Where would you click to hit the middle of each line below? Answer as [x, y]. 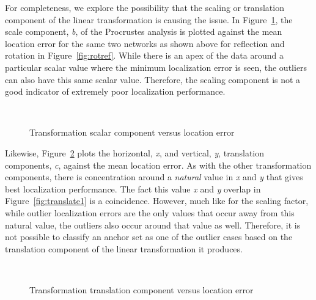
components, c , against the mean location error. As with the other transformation [158, 165]
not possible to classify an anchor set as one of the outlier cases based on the [149, 237]
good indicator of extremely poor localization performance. [115, 91]
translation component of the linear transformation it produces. [124, 248]
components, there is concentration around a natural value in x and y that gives [154, 177]
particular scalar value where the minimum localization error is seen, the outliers [156, 67]
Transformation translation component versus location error [141, 289]
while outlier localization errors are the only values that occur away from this [150, 212]
